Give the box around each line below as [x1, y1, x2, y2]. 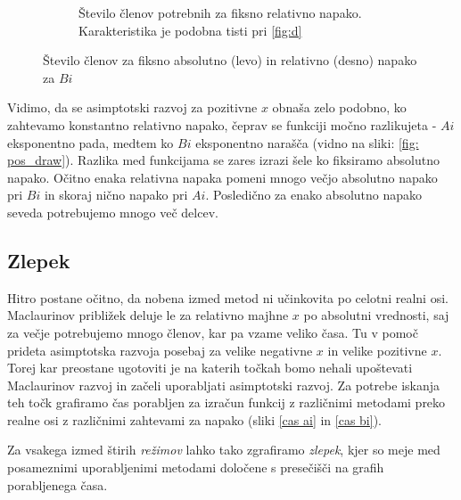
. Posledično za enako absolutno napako [205, 185, 423, 204]
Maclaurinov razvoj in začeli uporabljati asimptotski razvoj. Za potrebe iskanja [7, 375, 440, 394]
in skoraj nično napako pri [44, 185, 188, 204]
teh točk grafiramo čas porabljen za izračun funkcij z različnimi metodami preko [7, 393, 446, 412]
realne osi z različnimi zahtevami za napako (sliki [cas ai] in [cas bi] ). [7, 410, 382, 429]
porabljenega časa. [7, 475, 108, 494]
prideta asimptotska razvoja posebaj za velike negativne [7, 340, 313, 359]
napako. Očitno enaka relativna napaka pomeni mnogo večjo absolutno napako [7, 168, 438, 186]
